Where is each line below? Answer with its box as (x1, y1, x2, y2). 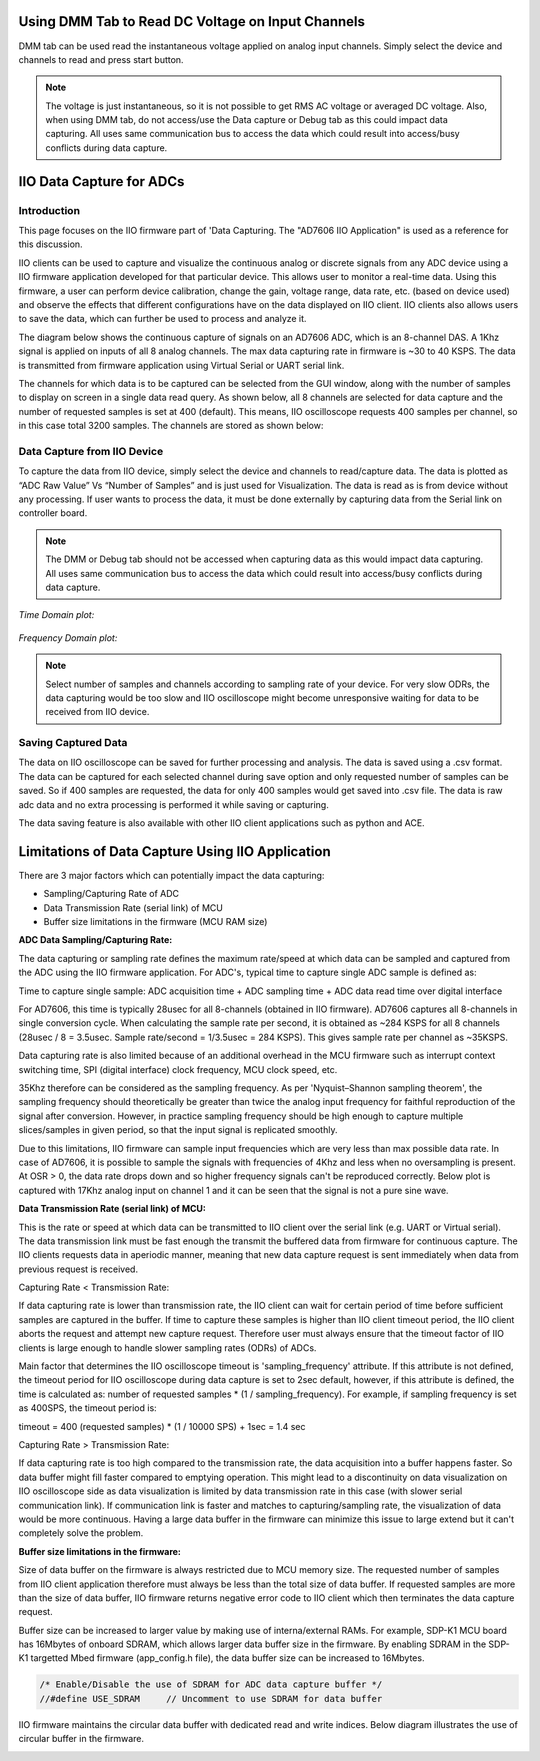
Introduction (18, 203, 80, 217)
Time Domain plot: (18, 609, 95, 621)
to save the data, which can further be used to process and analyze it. (18, 313, 307, 325)
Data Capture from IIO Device (18, 444, 164, 458)
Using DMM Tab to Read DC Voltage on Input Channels (18, 13, 365, 30)
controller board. (18, 507, 88, 519)
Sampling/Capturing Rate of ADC (43, 888, 180, 900)
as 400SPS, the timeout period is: (18, 1402, 157, 1414)
